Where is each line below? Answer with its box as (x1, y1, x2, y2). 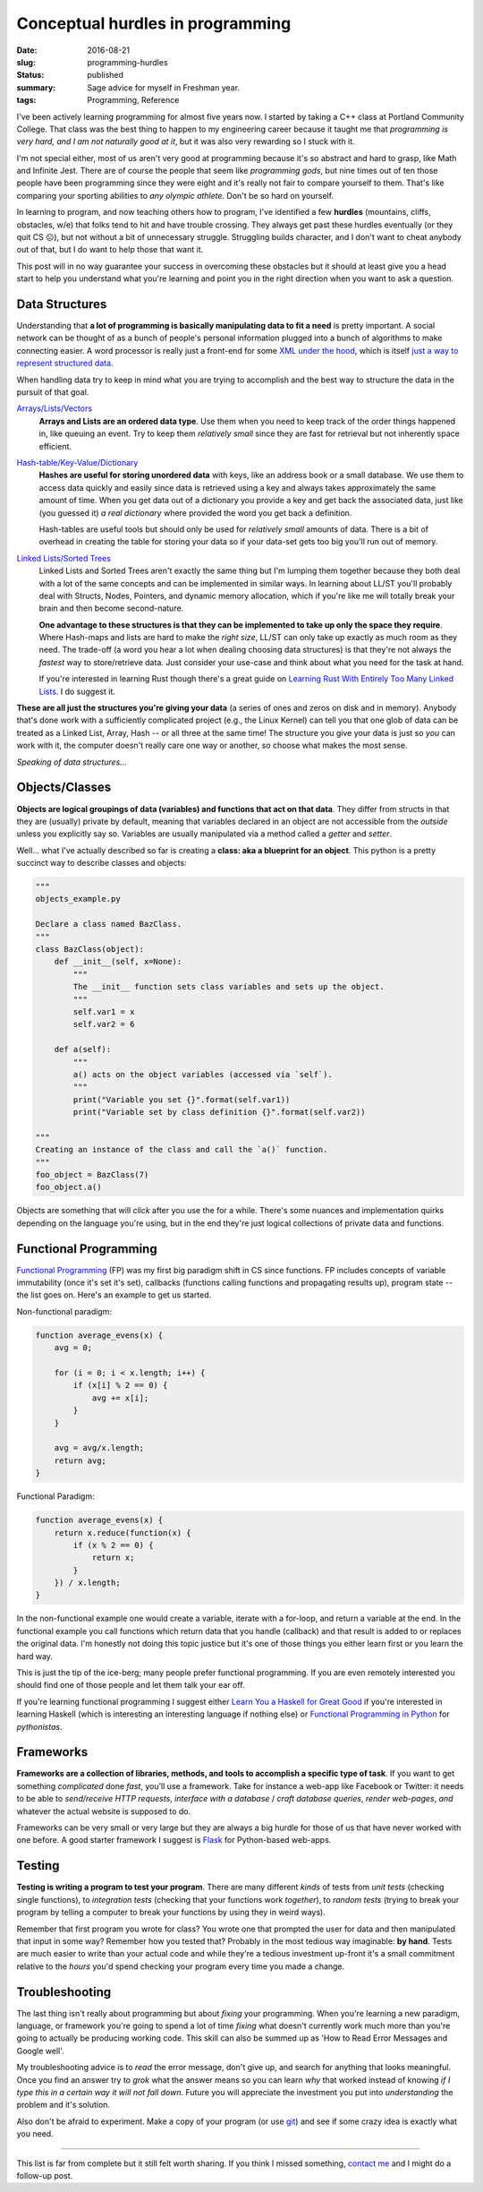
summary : (16, 81, 56, 93)
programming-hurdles (87, 56, 169, 67)
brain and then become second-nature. (38, 603, 184, 613)
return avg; (54, 1455, 107, 1466)
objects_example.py (35, 894, 121, 904)
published (87, 70, 124, 81)
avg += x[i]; (91, 1392, 149, 1403)
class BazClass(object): (35, 945, 145, 954)
